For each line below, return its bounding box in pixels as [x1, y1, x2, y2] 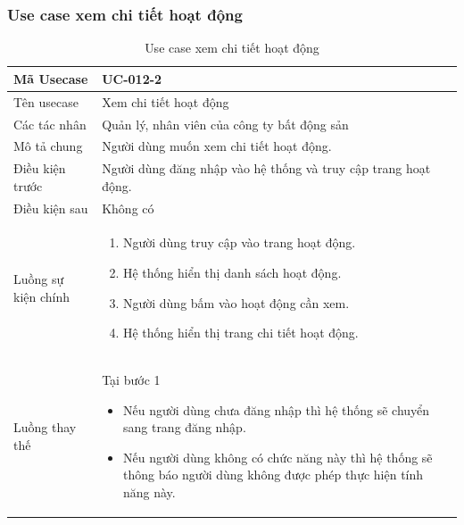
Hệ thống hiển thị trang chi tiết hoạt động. [122, 323, 359, 342]
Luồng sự [13, 270, 64, 288]
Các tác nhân [13, 114, 87, 133]
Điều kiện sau [13, 198, 88, 217]
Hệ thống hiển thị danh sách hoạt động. [122, 263, 342, 282]
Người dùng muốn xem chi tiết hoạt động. [102, 137, 332, 155]
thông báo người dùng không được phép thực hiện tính [122, 465, 424, 484]
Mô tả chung [13, 137, 83, 155]
